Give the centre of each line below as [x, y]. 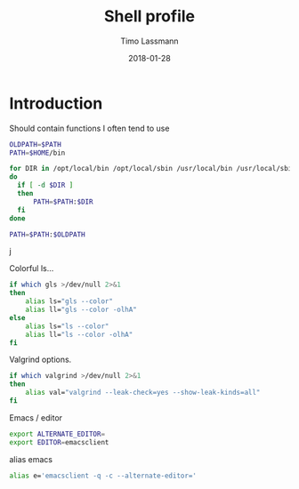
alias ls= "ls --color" [67, 326]
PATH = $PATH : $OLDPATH [48, 234]
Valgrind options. [40, 360]
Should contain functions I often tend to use [89, 128]
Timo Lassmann [149, 41]
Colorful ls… [32, 269]
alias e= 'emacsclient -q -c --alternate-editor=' [103, 476]
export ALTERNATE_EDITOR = [57, 434]
